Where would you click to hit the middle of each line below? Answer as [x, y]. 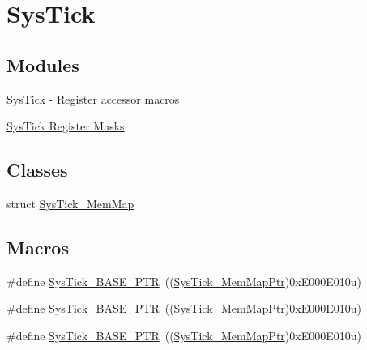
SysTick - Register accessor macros [93, 98]
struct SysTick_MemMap [70, 203]
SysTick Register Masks [66, 126]
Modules [43, 64]
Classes [37, 170]
